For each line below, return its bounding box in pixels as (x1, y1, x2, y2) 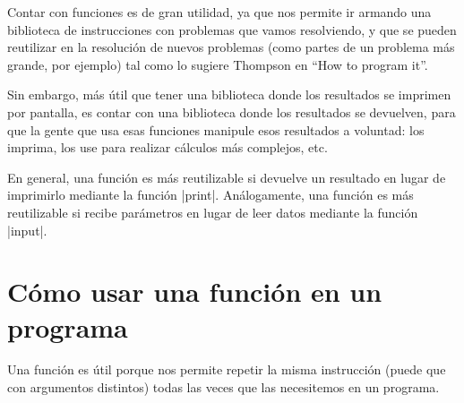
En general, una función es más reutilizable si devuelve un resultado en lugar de (7, 167, 446, 186)
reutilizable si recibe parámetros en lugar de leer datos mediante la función (7, 202, 418, 221)
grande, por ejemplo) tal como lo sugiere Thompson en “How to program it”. (7, 55, 428, 73)
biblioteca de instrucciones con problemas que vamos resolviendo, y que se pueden (7, 20, 457, 39)
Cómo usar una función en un (7, 273, 382, 310)
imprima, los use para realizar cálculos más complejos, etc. (7, 138, 328, 157)
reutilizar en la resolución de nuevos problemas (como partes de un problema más (7, 38, 455, 56)
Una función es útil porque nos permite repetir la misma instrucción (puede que (7, 360, 446, 379)
